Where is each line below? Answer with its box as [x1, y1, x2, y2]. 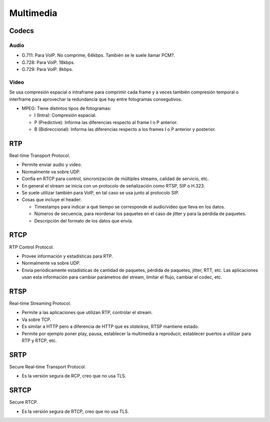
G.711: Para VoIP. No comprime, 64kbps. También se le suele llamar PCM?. [21, 52, 175, 58]
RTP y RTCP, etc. [21, 337, 57, 343]
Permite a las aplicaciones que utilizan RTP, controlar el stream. [21, 309, 153, 315]
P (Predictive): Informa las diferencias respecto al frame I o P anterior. [34, 119, 178, 125]
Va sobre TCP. [21, 316, 51, 322]
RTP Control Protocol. [9, 244, 54, 250]
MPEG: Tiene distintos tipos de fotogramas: [21, 105, 111, 111]
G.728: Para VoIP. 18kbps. [21, 59, 75, 65]
